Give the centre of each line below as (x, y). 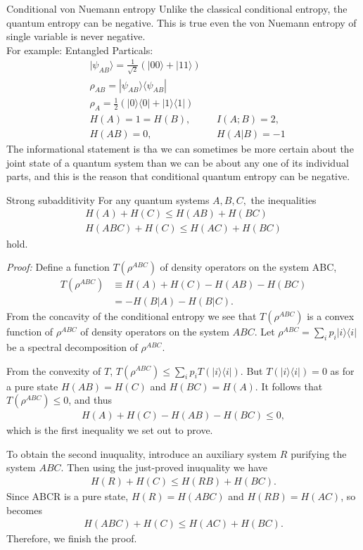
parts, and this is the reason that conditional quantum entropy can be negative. (178, 176)
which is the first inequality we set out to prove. (110, 430)
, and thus (90, 400)
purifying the (319, 453)
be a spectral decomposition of (72, 346)
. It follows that (289, 386)
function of (30, 332)
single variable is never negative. (76, 36)
